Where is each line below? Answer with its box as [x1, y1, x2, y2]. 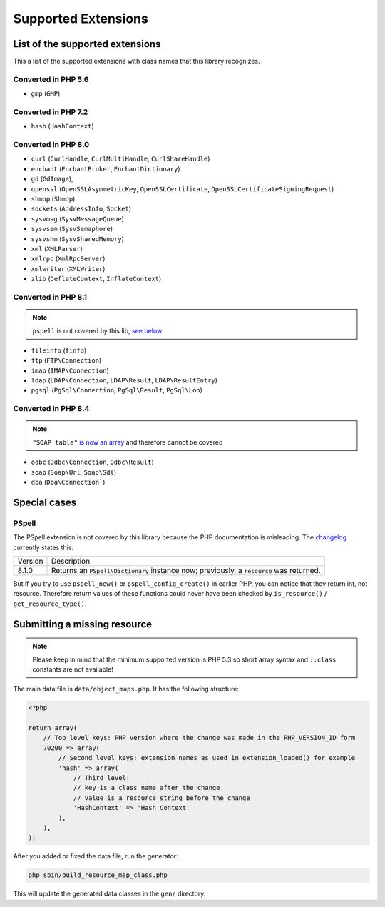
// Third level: [73, 774, 130, 781]
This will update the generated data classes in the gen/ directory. [13, 889, 206, 898]
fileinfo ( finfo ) [31, 346, 87, 355]
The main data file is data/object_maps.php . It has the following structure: [13, 685, 239, 694]
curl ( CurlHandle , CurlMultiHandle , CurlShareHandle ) [31, 154, 210, 163]
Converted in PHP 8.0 [13, 140, 90, 150]
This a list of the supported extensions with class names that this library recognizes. [13, 57, 260, 66]
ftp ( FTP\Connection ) [31, 356, 102, 365]
